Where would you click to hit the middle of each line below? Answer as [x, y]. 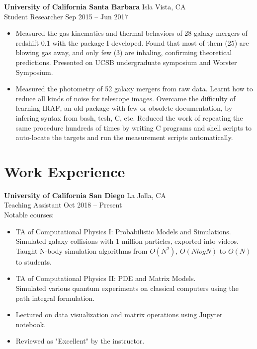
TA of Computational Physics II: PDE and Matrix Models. [106, 278]
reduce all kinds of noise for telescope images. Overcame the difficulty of [126, 98]
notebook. [31, 324]
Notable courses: [29, 215]
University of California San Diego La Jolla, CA [85, 195]
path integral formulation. [55, 298]
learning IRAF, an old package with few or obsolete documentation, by [124, 108]
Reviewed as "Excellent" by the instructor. [80, 341]
